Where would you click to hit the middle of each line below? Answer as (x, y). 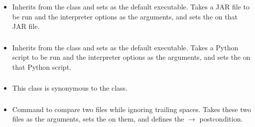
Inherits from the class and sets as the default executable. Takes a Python (125, 47)
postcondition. (221, 119)
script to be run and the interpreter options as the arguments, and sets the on (131, 57)
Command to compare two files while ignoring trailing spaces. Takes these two (131, 109)
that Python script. (42, 66)
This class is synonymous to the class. (70, 88)
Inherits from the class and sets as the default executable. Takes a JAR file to (131, 6)
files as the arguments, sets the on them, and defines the (98, 119)
